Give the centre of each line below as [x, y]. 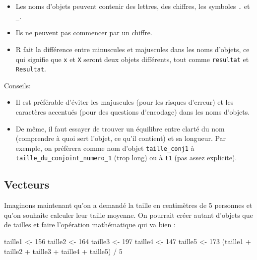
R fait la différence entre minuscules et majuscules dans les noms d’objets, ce [132, 49]
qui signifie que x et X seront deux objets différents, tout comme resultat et [132, 59]
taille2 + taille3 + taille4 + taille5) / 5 [63, 251]
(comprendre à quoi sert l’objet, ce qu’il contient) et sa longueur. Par [121, 138]
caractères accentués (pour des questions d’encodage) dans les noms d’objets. [133, 112]
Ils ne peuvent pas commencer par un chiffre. [84, 32]
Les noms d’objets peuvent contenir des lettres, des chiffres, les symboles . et [133, 6]
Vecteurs [27, 184]
